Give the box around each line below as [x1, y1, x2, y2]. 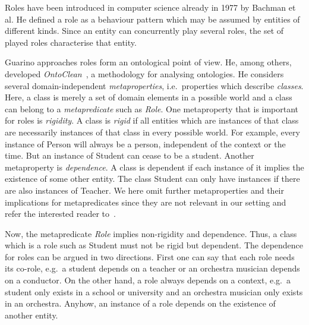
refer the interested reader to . [5, 207, 116, 220]
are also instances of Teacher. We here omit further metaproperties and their [5, 184, 284, 196]
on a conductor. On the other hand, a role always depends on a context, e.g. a [5, 274, 291, 286]
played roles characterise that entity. [5, 36, 137, 48]
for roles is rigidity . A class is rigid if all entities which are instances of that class [5, 114, 299, 127]
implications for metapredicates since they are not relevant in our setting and [5, 195, 286, 208]
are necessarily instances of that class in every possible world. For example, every [5, 125, 300, 138]
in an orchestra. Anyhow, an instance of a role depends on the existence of [5, 297, 276, 310]
